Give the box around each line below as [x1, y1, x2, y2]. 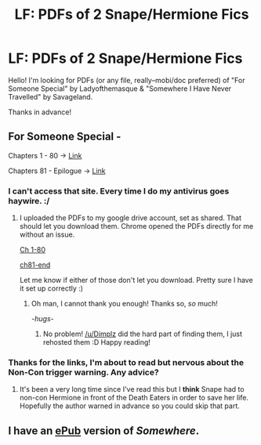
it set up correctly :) [19, 284, 84, 293]
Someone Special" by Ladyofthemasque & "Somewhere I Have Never [8, 84, 232, 93]
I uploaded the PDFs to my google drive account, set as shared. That [19, 213, 241, 222]
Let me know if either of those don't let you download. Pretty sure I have [19, 276, 253, 285]
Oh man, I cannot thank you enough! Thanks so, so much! [31, 299, 218, 309]
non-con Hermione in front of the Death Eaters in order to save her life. [19, 393, 249, 403]
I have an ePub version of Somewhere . [8, 424, 200, 437]
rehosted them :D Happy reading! [42, 338, 151, 347]
